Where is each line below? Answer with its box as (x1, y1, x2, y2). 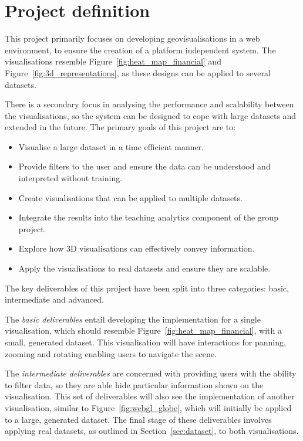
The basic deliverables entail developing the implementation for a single (5, 313, 261, 325)
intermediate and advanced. (5, 293, 104, 306)
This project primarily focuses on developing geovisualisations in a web (5, 32, 260, 45)
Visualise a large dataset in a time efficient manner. (18, 140, 204, 152)
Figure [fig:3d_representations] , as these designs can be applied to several (5, 66, 271, 79)
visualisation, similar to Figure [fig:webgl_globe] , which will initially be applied (5, 401, 292, 413)
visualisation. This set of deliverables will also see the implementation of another (5, 390, 295, 402)
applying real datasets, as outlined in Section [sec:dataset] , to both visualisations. (5, 425, 299, 437)
